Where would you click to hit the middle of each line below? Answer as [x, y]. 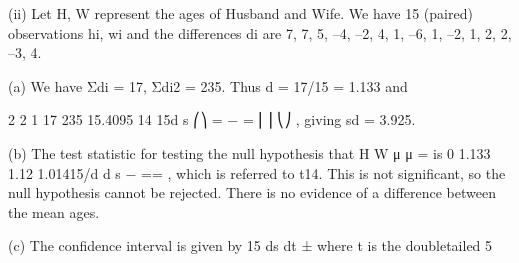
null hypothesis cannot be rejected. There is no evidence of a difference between [252, 192]
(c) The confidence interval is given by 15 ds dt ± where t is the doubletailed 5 [250, 245]
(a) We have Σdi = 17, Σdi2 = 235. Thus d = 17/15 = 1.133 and [208, 85]
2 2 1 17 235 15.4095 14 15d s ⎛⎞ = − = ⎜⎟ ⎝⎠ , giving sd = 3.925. [212, 119]
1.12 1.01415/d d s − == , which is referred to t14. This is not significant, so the [257, 172]
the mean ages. [54, 211]
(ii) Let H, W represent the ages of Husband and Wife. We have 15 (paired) [240, 13]
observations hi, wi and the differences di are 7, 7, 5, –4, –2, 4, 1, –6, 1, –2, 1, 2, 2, [260, 32]
